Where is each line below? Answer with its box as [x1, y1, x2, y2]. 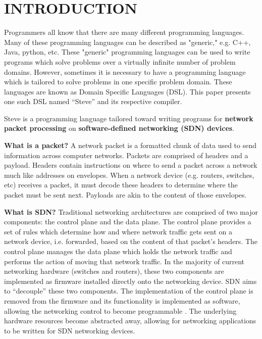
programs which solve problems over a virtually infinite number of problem [4, 56, 236, 67]
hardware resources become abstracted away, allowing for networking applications [4, 315, 256, 326]
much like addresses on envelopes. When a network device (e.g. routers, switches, [4, 169, 254, 180]
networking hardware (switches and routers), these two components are [4, 266, 224, 276]
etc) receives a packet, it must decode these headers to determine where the [4, 179, 238, 190]
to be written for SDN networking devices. [4, 325, 135, 335]
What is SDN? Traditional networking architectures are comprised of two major [4, 206, 258, 217]
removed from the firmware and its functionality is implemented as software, [4, 295, 240, 306]
